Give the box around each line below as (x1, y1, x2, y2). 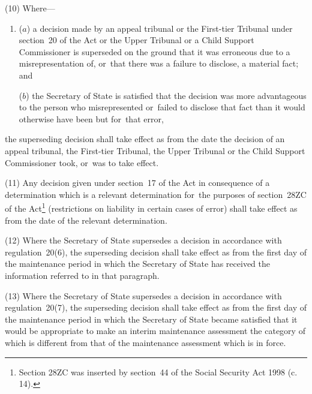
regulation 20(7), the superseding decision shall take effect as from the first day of (5, 301, 307, 314)
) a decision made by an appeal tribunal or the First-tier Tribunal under (26, 22, 293, 34)
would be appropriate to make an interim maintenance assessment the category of (5, 324, 305, 337)
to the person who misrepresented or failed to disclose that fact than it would (19, 101, 305, 113)
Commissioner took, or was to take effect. (5, 156, 159, 169)
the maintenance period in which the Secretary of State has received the (5, 257, 270, 270)
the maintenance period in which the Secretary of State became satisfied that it (5, 312, 298, 325)
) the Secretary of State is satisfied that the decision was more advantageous (26, 89, 307, 101)
